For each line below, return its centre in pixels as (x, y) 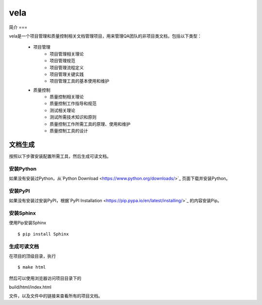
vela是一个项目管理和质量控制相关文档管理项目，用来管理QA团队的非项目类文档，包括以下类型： (105, 36)
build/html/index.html (30, 287)
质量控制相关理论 (67, 97)
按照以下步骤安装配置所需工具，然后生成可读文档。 (60, 156)
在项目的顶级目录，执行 (32, 256)
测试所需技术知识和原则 (73, 117)
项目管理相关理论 (67, 54)
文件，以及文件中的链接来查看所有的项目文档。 (56, 296)
